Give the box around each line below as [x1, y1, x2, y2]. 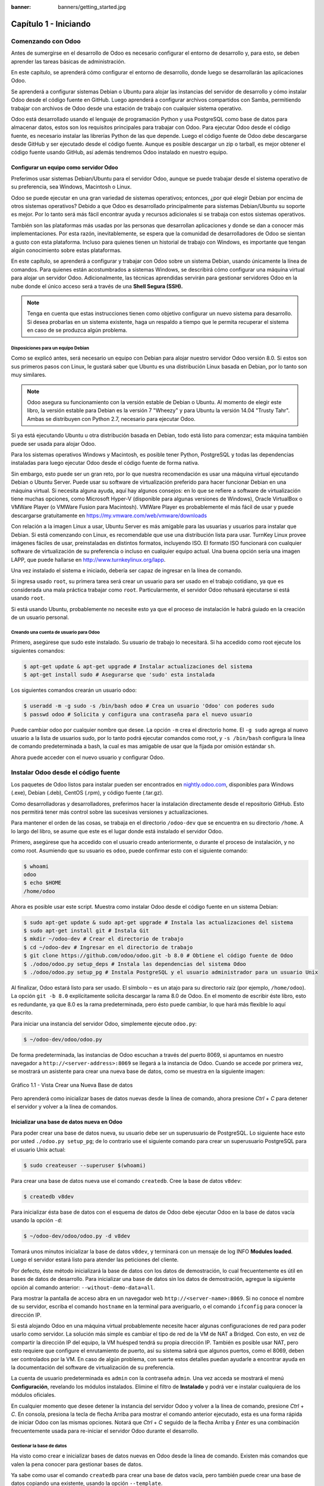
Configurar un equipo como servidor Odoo [11, 164, 118, 171]
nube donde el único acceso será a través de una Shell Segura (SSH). [11, 282, 183, 289]
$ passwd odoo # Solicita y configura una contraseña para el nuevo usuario [23, 711, 253, 717]
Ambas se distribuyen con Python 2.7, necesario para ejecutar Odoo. [27, 415, 196, 422]
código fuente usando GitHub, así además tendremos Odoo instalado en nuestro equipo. [11, 149, 228, 156]
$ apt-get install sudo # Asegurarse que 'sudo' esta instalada [23, 672, 215, 678]
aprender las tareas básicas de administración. [11, 58, 126, 65]
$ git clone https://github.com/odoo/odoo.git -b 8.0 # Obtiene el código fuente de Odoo [23, 952, 294, 959]
